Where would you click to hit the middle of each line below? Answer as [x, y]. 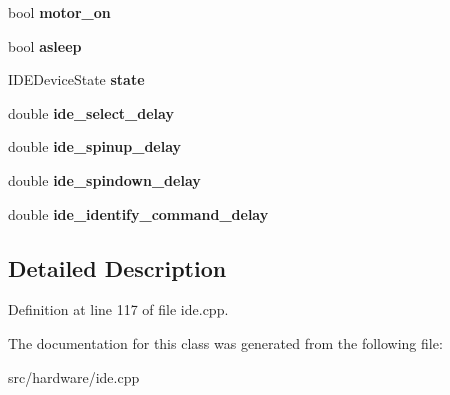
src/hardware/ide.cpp [74, 376]
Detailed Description [117, 267]
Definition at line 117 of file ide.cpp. [118, 309]
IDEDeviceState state [76, 79]
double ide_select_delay [91, 112]
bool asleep [45, 45]
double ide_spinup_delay [95, 146]
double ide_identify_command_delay [138, 213]
